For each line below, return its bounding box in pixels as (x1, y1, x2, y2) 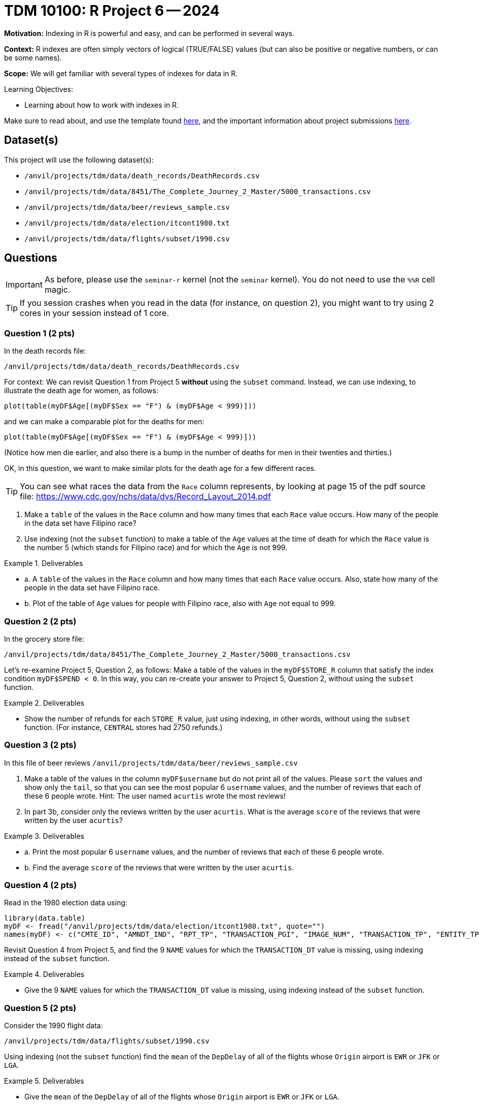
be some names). (4, 53, 62, 62)
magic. (44, 285, 71, 295)
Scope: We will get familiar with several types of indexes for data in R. (4, 69, 238, 78)
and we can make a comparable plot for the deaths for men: (4, 417, 204, 426)
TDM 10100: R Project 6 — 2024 (4, 2, 220, 19)
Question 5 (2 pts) (4, 1002, 77, 1013)
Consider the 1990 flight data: (4, 1021, 103, 1030)
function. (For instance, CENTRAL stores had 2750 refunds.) (24, 722, 223, 732)
